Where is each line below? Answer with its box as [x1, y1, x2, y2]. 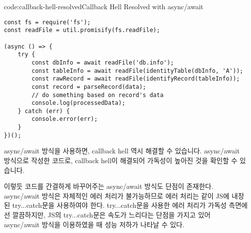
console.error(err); [31, 116, 98, 123]
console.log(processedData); [31, 100, 125, 107]
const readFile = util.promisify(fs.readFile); [4, 27, 160, 34]
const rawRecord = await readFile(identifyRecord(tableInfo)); [31, 75, 240, 83]
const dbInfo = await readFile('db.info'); [31, 59, 174, 66]
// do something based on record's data [31, 91, 164, 99]
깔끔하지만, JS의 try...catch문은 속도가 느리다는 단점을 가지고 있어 [12, 210, 211, 219]
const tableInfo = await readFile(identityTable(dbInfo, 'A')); [31, 67, 243, 74]
